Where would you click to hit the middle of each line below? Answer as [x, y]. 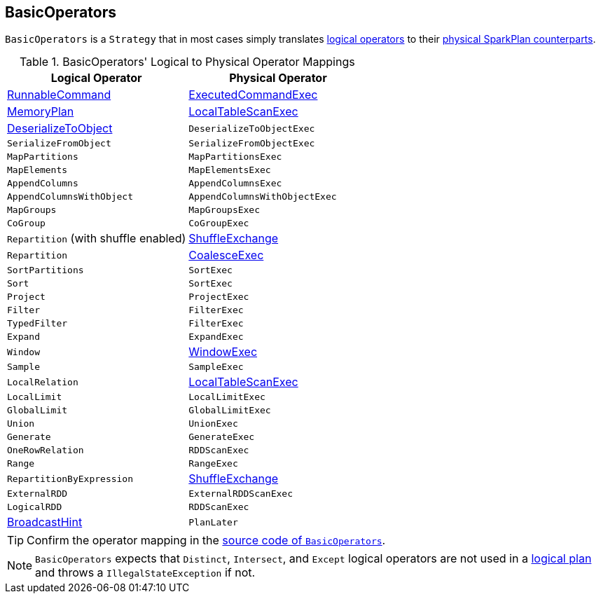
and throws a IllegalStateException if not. [145, 573]
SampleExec [216, 367]
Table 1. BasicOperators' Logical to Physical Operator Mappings [187, 62]
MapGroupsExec [224, 210]
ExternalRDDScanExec [241, 494]
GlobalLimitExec [230, 411]
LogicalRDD [35, 507]
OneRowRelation [46, 450]
